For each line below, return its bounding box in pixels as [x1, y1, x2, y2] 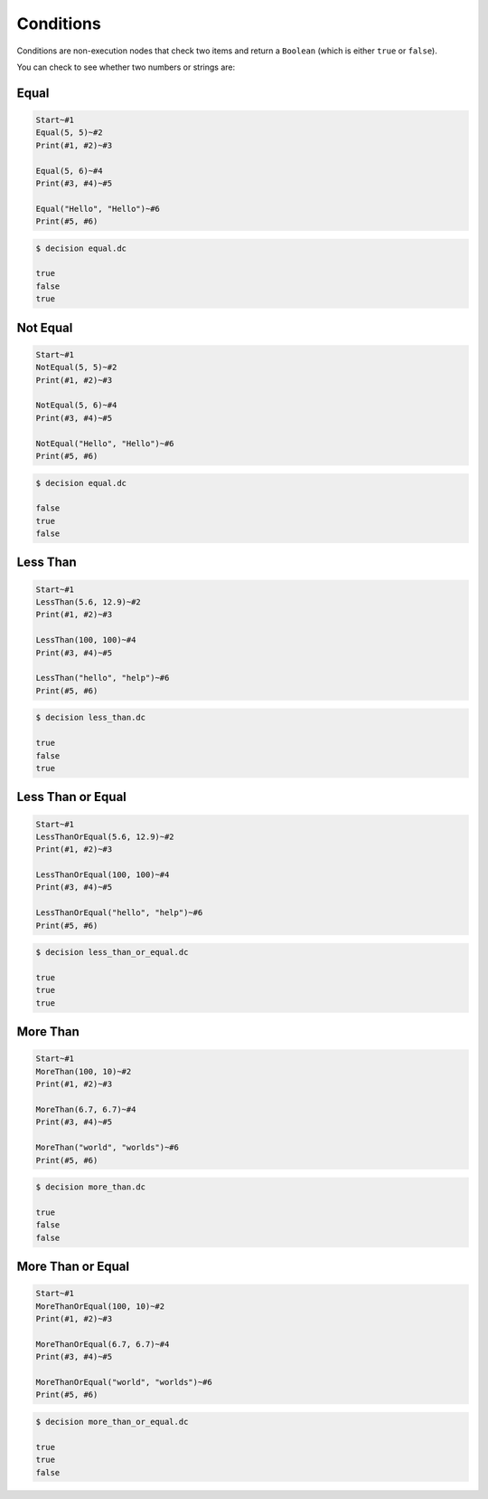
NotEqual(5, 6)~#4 [35, 400, 117, 411]
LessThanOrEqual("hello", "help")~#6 [35, 908, 203, 918]
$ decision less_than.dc [35, 712, 146, 723]
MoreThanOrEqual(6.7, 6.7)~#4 [35, 1339, 170, 1349]
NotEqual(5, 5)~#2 [35, 362, 117, 373]
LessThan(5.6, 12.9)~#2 [35, 597, 142, 607]
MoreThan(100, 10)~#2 [35, 1066, 132, 1076]
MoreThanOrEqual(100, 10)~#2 [35, 1301, 165, 1312]
